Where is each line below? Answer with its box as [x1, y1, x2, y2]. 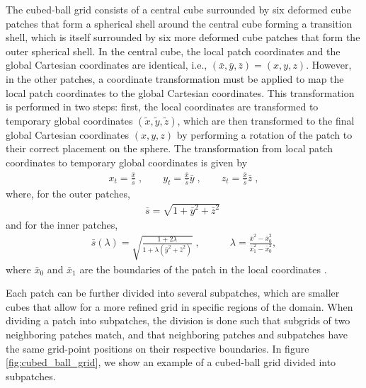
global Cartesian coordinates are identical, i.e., [6, 57, 207, 72]
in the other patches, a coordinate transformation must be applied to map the [6, 71, 344, 86]
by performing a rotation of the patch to [176, 127, 353, 142]
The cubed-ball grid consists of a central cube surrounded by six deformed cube [6, 2, 351, 16]
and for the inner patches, [6, 217, 118, 232]
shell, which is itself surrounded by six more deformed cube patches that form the [6, 30, 360, 45]
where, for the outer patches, [6, 186, 130, 201]
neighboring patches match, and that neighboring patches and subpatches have [6, 326, 348, 341]
